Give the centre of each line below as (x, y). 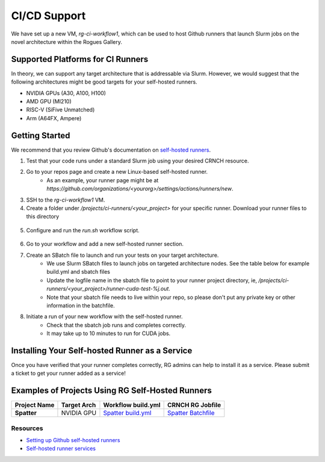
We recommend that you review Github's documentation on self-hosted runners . (111, 150)
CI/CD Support (48, 16)
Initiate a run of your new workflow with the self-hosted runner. (104, 316)
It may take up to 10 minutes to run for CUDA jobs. (109, 333)
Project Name (35, 405)
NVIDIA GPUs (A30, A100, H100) (66, 93)
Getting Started (41, 135)
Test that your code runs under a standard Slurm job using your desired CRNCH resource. (138, 161)
